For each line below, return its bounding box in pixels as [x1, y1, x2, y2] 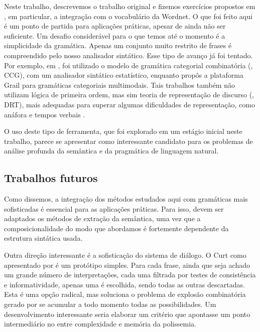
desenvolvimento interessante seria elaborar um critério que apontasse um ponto [4, 308, 250, 319]
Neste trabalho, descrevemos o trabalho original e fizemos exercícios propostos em [4, 1, 255, 11]
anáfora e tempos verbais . [4, 109, 85, 119]
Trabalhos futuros [4, 170, 98, 186]
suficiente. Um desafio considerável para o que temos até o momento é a [4, 30, 225, 41]
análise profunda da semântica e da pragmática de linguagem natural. [4, 145, 219, 156]
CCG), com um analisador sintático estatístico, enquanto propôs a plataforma [4, 70, 243, 80]
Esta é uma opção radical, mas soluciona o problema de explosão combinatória [4, 289, 246, 299]
